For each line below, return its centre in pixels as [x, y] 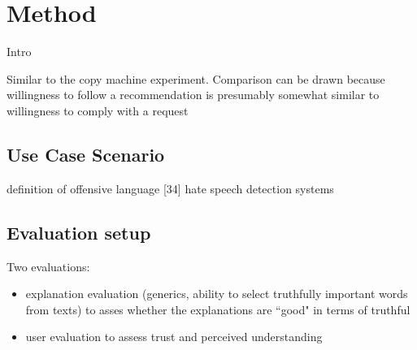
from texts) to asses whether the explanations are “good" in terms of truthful [218, 309]
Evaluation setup [79, 232]
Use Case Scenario [86, 154]
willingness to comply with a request [98, 110]
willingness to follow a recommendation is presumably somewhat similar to [193, 95]
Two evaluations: [48, 266]
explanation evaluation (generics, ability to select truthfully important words [217, 294]
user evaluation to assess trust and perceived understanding [174, 337]
